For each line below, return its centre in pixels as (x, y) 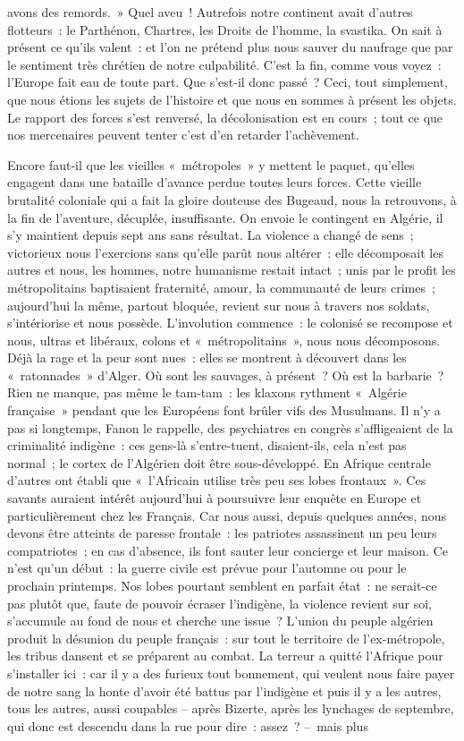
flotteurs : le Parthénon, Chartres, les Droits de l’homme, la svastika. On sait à (225, 29)
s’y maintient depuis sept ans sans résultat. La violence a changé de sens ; (211, 235)
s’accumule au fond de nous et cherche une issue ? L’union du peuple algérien (220, 621)
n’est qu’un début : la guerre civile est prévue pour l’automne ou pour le (207, 568)
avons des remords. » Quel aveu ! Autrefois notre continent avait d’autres (210, 12)
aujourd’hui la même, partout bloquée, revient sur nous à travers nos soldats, (219, 305)
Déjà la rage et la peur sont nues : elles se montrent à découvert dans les (207, 358)
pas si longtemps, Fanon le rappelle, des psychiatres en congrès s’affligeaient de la (230, 427)
